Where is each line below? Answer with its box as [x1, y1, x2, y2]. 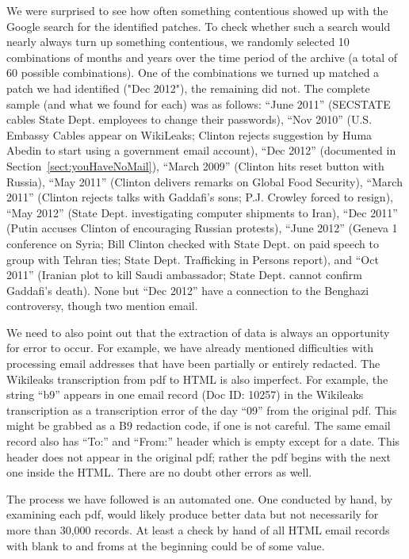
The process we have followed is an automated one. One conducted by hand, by [6, 490, 393, 507]
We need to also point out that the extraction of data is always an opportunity [6, 324, 390, 340]
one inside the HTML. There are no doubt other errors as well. [6, 464, 312, 481]
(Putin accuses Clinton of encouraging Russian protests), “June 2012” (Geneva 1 [6, 220, 398, 236]
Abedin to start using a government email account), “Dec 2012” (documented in [6, 142, 396, 159]
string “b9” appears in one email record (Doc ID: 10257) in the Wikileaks [6, 386, 364, 403]
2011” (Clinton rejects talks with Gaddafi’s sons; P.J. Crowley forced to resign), [6, 189, 393, 205]
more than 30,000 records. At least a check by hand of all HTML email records [6, 522, 390, 538]
